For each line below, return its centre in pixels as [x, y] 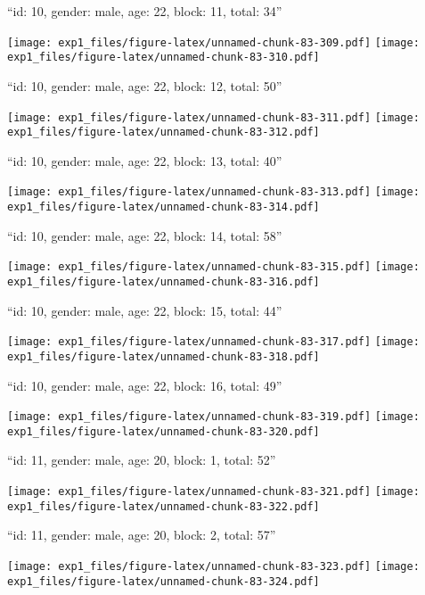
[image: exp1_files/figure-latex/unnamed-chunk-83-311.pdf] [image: [213, 117]
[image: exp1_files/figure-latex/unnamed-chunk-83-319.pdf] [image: [213, 417]
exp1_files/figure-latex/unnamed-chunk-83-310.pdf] [163, 58]
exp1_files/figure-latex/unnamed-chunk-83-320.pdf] [163, 431]
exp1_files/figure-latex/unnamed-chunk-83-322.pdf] [163, 506]
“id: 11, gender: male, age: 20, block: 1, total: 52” [142, 460]
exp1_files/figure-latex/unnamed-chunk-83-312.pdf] [163, 132]
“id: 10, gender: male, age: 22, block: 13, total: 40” [145, 160]
